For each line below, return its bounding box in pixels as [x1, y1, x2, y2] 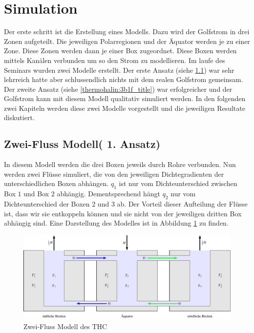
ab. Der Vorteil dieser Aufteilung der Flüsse [117, 199, 248, 209]
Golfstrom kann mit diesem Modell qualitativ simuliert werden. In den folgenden [4, 93, 246, 104]
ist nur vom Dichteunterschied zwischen [119, 178, 237, 188]
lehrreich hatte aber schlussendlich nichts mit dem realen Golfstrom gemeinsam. [4, 74, 243, 84]
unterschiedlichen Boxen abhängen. [4, 178, 109, 188]
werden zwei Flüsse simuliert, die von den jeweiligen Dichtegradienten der [4, 168, 224, 179]
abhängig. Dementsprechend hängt [57, 188, 160, 199]
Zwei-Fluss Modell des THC [23, 321, 107, 331]
